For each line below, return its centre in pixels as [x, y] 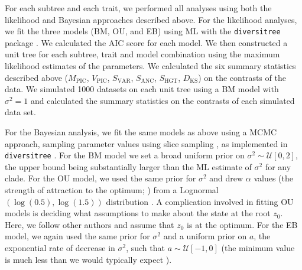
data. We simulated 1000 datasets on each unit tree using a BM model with [142, 89]
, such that [145, 248]
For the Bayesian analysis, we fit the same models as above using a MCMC [141, 132]
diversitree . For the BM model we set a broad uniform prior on [125, 155]
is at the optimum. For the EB [242, 224]
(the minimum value [258, 248]
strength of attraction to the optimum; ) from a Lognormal [112, 190]
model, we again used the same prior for [77, 236]
